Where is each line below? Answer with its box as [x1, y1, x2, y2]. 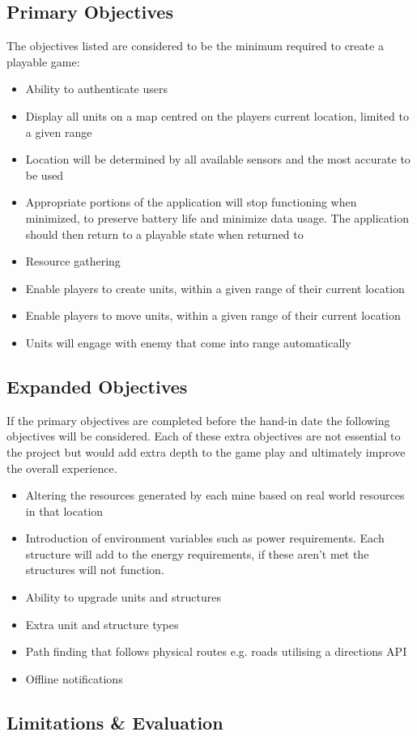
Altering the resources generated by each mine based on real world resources [25, 487, 405, 504]
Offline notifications [25, 670, 123, 687]
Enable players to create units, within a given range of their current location [25, 279, 405, 296]
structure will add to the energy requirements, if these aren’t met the [25, 545, 369, 562]
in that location [25, 502, 104, 519]
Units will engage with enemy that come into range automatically [25, 334, 351, 351]
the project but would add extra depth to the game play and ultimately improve [6, 443, 406, 460]
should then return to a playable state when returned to [25, 225, 304, 242]
